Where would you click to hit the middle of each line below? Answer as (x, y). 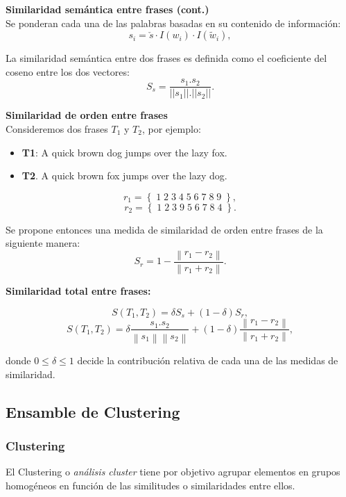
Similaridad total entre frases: (78, 290)
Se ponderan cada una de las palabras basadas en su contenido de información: (173, 23)
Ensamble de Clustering (93, 411)
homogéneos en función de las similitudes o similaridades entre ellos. (150, 485)
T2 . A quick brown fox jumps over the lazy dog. (124, 176)
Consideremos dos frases (57, 129)
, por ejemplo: (171, 129)
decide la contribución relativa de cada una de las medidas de (208, 360)
